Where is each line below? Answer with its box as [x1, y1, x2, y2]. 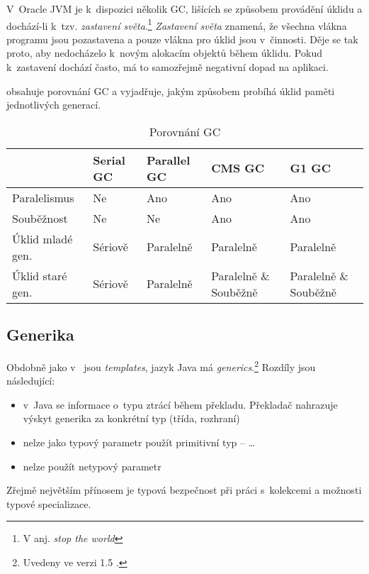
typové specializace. [6, 496, 91, 511]
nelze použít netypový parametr [23, 458, 161, 473]
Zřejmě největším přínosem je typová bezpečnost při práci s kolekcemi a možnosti [6, 482, 362, 497]
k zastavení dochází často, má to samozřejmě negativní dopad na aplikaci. [6, 60, 329, 74]
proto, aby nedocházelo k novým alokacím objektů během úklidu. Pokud [6, 45, 322, 60]
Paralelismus [12, 189, 74, 206]
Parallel [146, 151, 191, 168]
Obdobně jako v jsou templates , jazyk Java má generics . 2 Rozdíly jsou [6, 358, 316, 374]
